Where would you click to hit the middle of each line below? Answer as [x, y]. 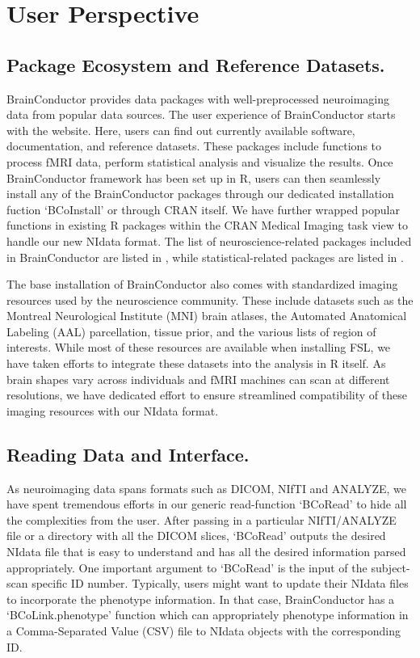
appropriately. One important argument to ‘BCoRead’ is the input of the [187, 567]
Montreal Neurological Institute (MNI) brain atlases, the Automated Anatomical [207, 316]
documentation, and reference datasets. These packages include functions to [194, 146]
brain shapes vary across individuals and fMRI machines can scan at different [198, 379]
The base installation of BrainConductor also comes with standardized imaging [202, 284]
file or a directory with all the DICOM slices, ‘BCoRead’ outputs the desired [196, 536]
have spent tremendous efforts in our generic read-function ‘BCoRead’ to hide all [207, 504]
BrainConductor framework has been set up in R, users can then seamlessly [194, 177]
